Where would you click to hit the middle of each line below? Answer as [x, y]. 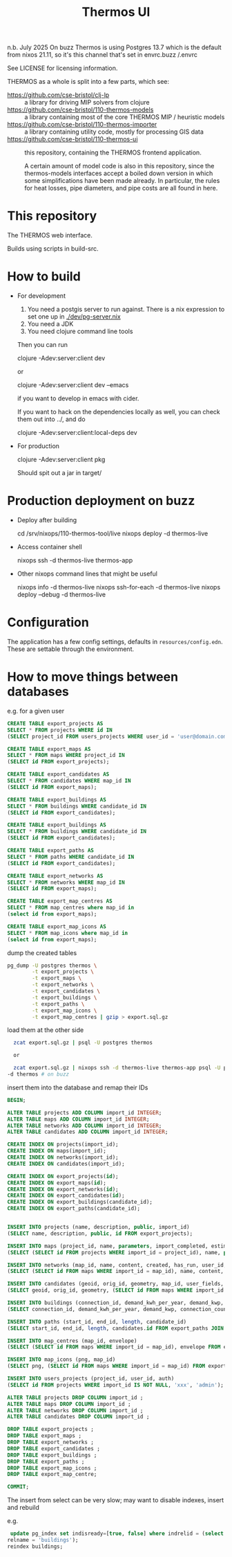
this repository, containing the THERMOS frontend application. [113, 152]
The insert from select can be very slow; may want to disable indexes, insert [116, 1500]
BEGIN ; [17, 1100]
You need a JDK [50, 324]
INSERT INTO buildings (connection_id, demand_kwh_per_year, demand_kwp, [116, 1303]
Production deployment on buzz [101, 501]
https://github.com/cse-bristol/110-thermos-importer [82, 125]
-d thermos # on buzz [38, 1074]
